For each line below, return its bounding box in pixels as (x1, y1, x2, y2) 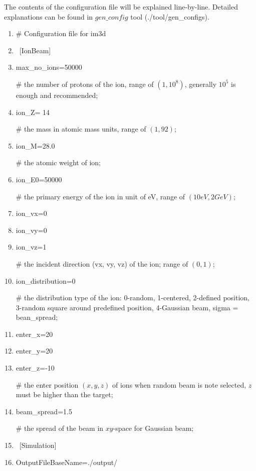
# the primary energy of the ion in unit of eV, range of (16, 191, 185, 201)
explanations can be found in (4, 11, 93, 22)
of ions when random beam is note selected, (112, 379, 246, 390)
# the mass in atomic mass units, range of (16, 124, 146, 134)
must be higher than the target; (16, 389, 113, 400)
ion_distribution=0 (16, 275, 76, 286)
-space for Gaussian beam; (113, 423, 194, 433)
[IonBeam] (19, 45, 51, 55)
